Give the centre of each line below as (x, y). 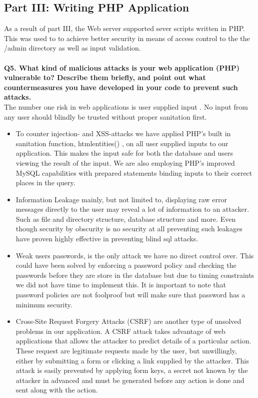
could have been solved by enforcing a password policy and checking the (126, 265)
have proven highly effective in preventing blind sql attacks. (107, 239)
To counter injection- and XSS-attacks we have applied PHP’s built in (123, 133)
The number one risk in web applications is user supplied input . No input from (126, 106)
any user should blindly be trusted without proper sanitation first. (105, 116)
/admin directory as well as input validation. (72, 48)
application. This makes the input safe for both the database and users (124, 153)
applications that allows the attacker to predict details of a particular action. (133, 341)
